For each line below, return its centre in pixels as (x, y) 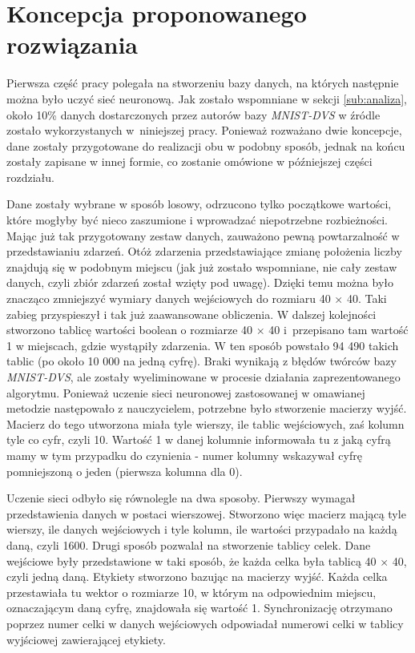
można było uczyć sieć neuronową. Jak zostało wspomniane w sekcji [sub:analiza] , (207, 98)
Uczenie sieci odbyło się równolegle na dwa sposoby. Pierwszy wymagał (181, 498)
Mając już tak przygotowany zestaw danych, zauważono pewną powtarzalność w (203, 235)
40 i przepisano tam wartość (338, 330)
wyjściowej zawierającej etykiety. (86, 639)
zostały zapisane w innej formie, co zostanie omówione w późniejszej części (189, 161)
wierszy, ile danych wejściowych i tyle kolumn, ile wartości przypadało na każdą (202, 529)
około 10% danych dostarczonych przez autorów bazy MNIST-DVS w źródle (193, 114)
